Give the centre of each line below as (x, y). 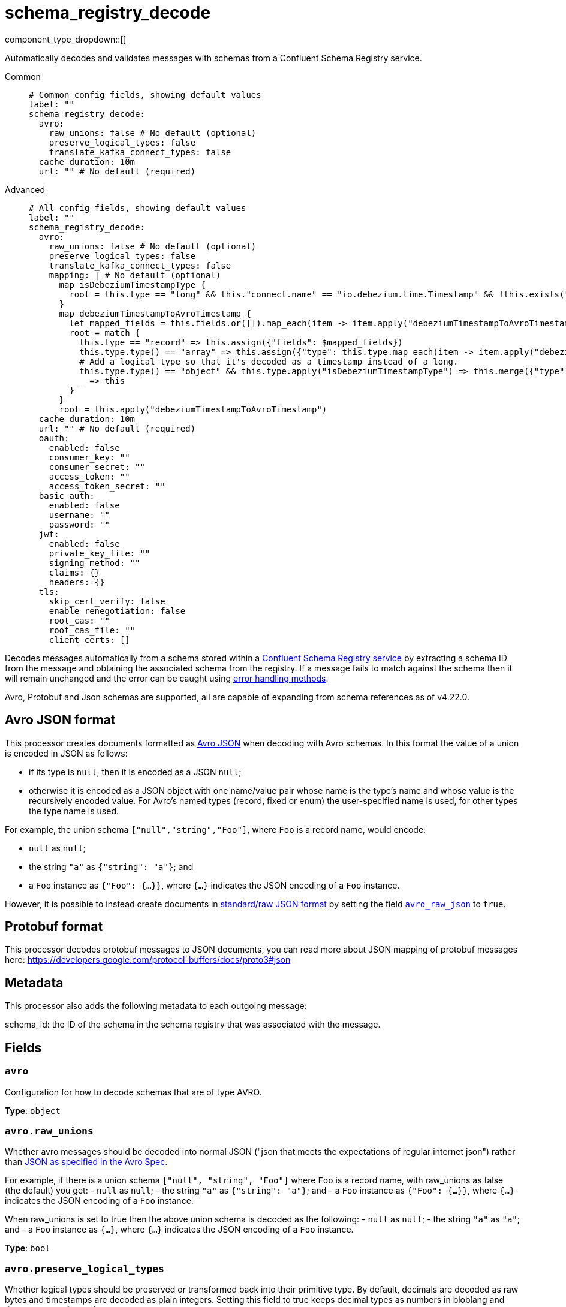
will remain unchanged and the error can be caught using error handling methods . (167, 678)
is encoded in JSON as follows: (66, 753)
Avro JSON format (60, 720)
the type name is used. (74, 811)
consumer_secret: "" (97, 467)
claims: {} (74, 572)
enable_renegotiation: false (117, 611)
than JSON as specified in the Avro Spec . (86, 1162)
